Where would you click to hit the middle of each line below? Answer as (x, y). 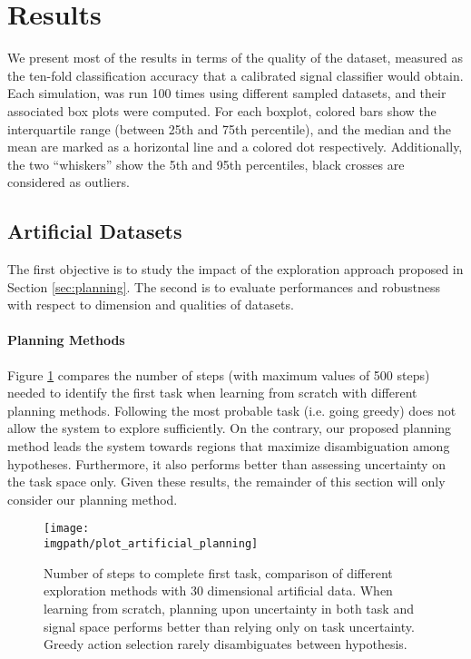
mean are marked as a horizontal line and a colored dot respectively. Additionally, (235, 147)
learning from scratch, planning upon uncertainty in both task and (229, 608)
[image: (67, 529)
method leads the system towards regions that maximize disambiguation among (229, 446)
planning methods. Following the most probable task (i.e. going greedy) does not (232, 410)
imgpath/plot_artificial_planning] (151, 544)
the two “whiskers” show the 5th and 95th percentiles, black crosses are (206, 164)
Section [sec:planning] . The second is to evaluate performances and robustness (224, 286)
